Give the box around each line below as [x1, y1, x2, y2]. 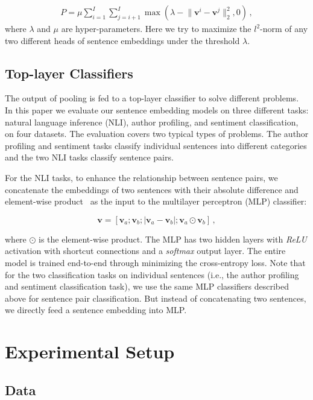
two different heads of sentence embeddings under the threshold [5, 34, 240, 46]
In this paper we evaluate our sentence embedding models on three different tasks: [5, 104, 309, 116]
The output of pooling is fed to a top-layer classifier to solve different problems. [5, 92, 299, 104]
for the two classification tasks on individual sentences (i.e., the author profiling [5, 268, 299, 281]
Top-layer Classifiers [5, 63, 133, 82]
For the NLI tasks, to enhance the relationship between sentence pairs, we [5, 171, 278, 183]
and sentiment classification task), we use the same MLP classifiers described [5, 280, 289, 293]
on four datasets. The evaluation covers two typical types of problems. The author [5, 127, 309, 140]
